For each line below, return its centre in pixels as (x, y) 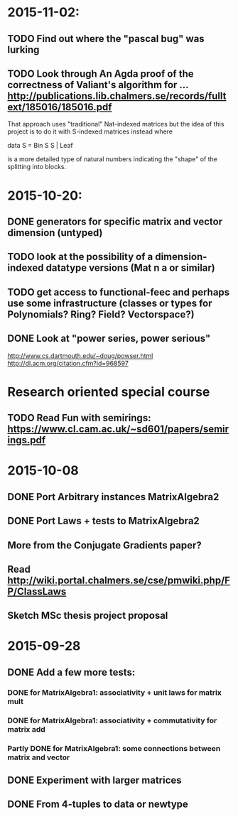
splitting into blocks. (37, 167)
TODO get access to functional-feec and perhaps (119, 292)
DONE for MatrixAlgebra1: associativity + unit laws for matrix (115, 692)
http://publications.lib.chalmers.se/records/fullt (117, 96)
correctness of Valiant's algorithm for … (98, 85)
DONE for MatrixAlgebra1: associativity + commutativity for (112, 720)
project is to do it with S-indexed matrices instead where (90, 131)
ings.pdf (27, 440)
